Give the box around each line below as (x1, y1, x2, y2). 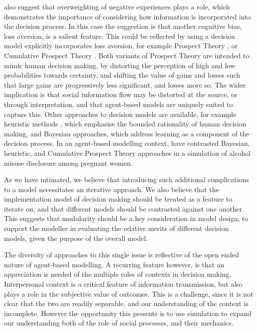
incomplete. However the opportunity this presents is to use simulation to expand (4, 308, 252, 318)
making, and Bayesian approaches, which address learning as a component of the (4, 128, 250, 138)
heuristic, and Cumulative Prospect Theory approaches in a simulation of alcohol (4, 147, 251, 158)
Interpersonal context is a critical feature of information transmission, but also (4, 279, 243, 289)
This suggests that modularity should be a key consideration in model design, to (4, 213, 249, 223)
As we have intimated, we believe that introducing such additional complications (4, 174, 249, 185)
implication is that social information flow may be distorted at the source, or (4, 89, 238, 100)
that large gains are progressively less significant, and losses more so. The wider (4, 79, 246, 90)
